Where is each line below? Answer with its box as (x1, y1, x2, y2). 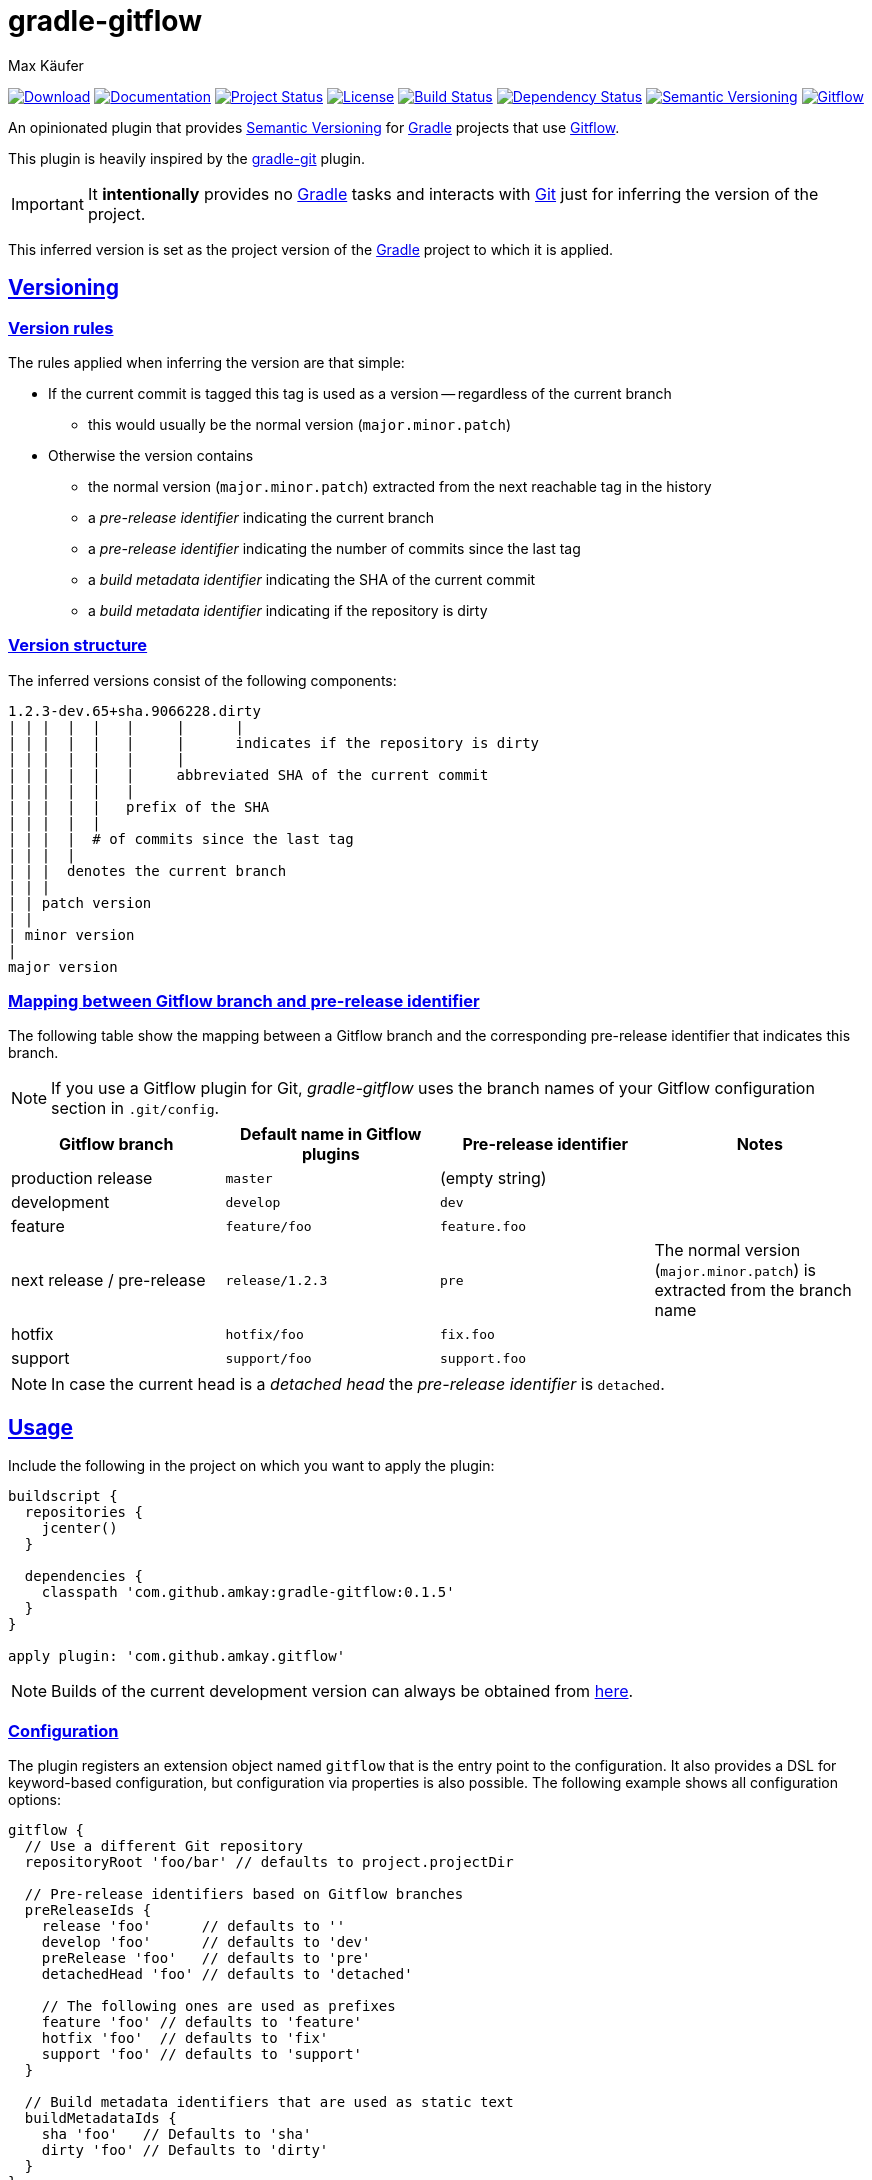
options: (8, 1791, 62, 1809)
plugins (301, 1144, 360, 1165)
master (225, 1170, 273, 1186)
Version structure (8, 635, 148, 656)
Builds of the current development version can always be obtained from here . (51, 1681, 634, 1702)
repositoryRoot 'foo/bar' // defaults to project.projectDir (24, 1854, 514, 1871)
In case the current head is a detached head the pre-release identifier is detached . (51, 1374, 665, 1395)
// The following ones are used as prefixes (41, 1998, 396, 2015)
